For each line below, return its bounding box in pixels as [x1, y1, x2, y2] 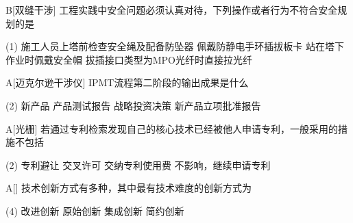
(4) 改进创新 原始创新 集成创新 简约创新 [5, 203, 184, 218]
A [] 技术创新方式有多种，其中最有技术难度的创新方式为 [5, 181, 252, 195]
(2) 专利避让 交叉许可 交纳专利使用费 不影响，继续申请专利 [5, 157, 271, 172]
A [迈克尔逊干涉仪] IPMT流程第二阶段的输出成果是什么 [5, 75, 249, 90]
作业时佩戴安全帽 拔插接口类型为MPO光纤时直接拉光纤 [5, 52, 252, 66]
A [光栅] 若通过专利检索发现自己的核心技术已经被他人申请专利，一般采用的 [5, 121, 338, 135]
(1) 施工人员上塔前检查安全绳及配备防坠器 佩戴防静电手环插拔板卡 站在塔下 [5, 39, 344, 53]
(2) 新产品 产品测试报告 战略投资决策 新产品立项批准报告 [5, 98, 261, 112]
